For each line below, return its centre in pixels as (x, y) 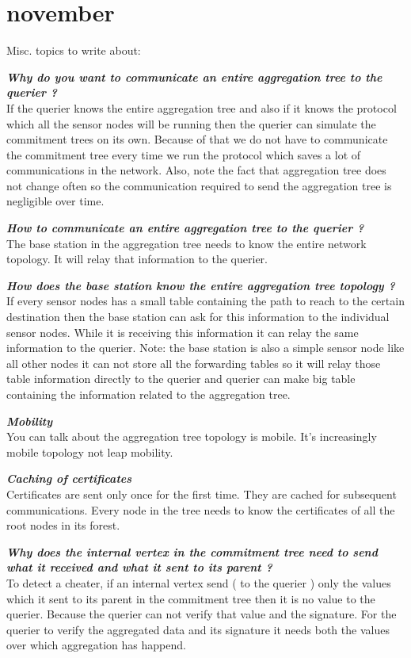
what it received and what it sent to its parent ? (139, 567)
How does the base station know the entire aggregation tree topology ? (201, 285)
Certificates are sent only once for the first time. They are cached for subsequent (202, 493)
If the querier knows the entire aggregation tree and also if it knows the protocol (202, 107)
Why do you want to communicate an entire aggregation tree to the (194, 77)
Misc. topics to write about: (74, 50)
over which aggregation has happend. (96, 645)
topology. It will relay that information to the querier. (137, 259)
